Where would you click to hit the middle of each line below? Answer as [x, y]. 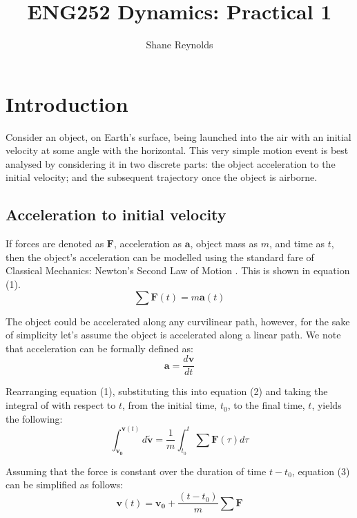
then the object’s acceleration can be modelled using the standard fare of [160, 257]
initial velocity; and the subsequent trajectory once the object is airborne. [162, 177]
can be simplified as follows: [65, 485]
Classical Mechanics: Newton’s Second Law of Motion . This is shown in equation [178, 270]
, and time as [297, 243]
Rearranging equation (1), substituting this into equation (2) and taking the [167, 391]
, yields [327, 405]
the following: [34, 418]
